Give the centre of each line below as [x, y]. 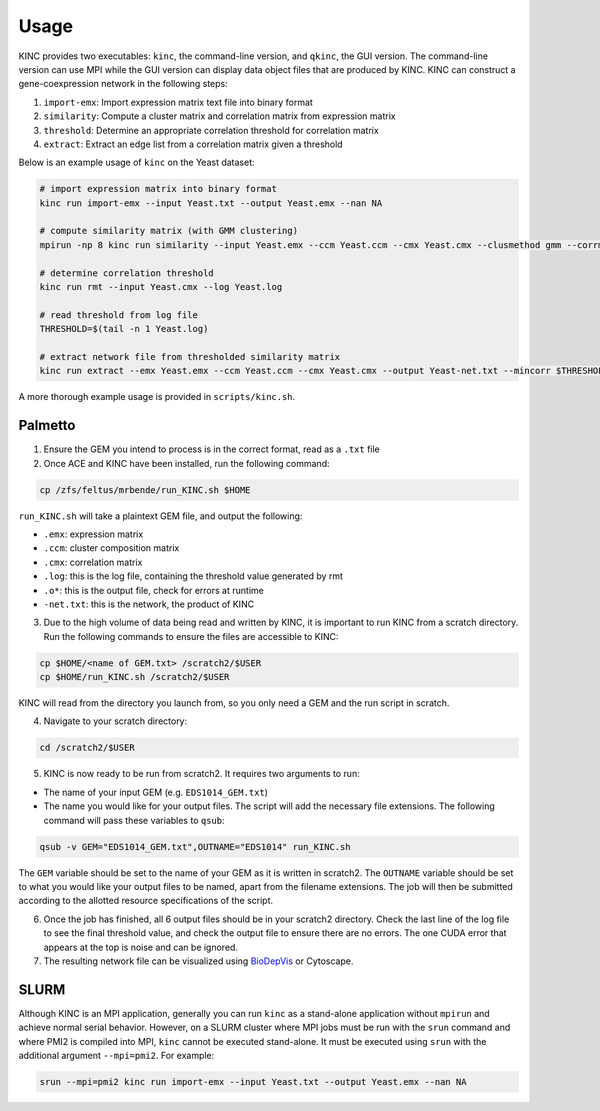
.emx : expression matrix [93, 534]
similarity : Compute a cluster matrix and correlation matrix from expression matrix [219, 116]
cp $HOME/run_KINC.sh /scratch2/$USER [134, 677]
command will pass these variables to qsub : [134, 820]
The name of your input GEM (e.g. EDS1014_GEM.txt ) [156, 792]
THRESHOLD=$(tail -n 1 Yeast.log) [124, 329]
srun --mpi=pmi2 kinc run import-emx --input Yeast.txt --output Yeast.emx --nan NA [253, 1081]
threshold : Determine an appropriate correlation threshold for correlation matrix [211, 130]
